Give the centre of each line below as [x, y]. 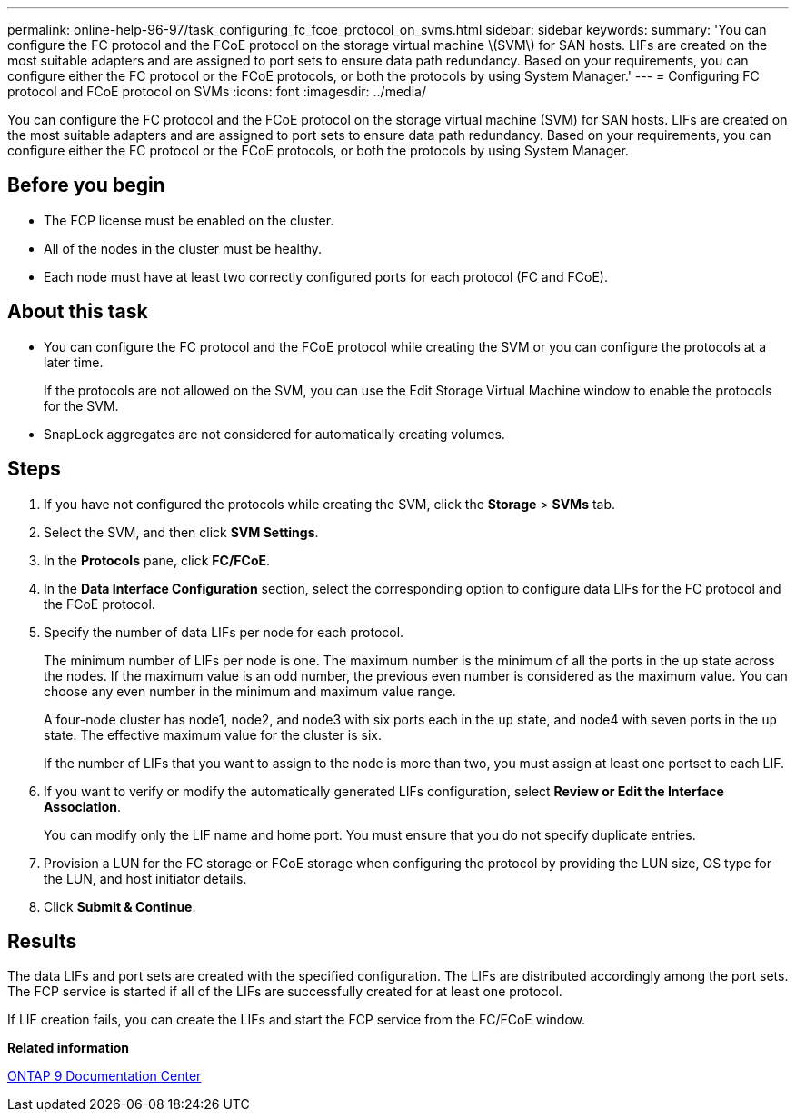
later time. [74, 362]
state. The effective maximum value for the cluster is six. [213, 734]
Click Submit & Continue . [120, 906]
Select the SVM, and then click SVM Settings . [181, 532]
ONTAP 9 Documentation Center [104, 1076]
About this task [78, 312]
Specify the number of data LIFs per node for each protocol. [224, 632]
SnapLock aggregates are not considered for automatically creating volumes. [274, 434]
